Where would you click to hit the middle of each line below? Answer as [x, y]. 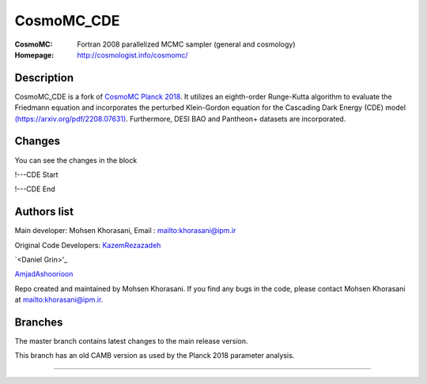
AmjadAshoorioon [44, 274]
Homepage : [34, 55]
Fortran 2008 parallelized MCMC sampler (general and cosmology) [186, 44]
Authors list [44, 212]
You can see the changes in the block [76, 160]
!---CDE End [35, 189]
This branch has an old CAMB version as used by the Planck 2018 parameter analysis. [155, 356]
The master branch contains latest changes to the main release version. [131, 341]
